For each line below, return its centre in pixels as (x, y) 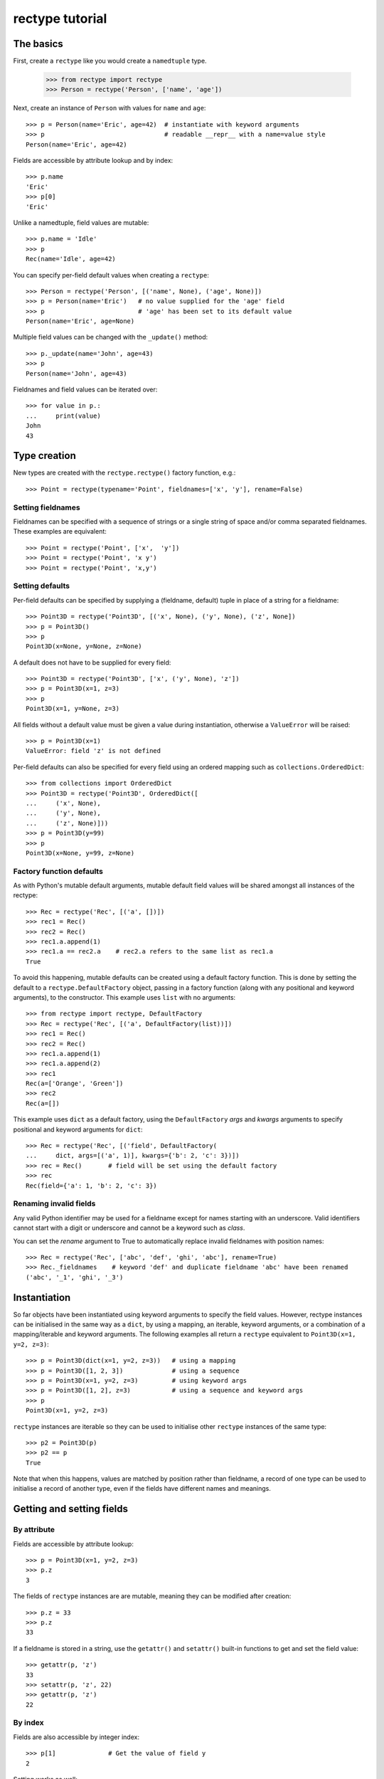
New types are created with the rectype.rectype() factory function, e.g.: (124, 473)
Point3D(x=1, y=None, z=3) (73, 709)
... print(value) (63, 416)
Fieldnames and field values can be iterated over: (85, 390)
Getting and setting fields (70, 1509)
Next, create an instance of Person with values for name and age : (110, 108)
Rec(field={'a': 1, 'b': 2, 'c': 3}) (92, 1186)
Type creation (44, 456)
